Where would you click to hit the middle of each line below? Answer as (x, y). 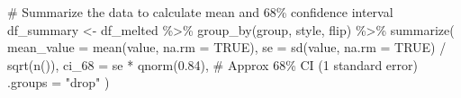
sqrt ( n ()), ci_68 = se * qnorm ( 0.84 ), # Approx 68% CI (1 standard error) (212, 64)
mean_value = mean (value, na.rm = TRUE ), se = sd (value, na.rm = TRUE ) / (227, 47)
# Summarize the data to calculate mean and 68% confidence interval (200, 12)
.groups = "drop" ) (59, 82)
